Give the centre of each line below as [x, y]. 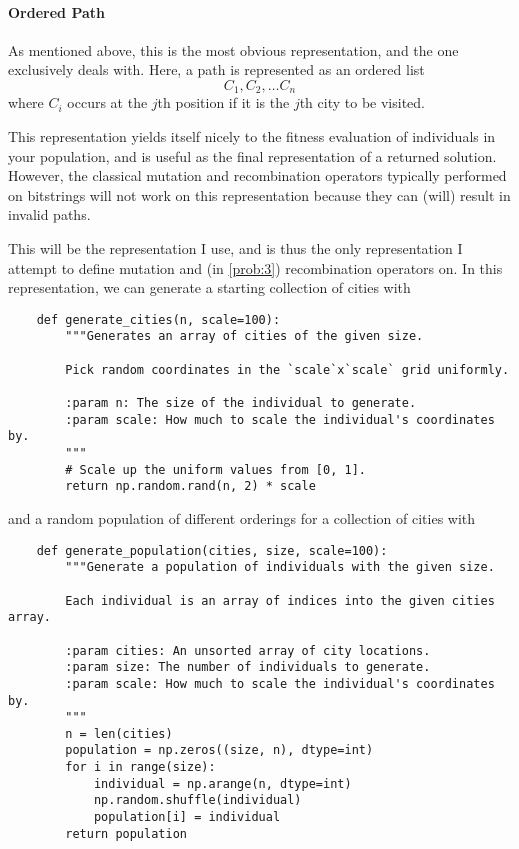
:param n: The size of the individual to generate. [241, 403]
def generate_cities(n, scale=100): [158, 319]
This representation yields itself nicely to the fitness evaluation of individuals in [252, 136]
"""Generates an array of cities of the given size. [244, 336]
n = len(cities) [119, 733]
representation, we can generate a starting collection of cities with [209, 287]
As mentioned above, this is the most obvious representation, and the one [233, 49]
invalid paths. [49, 214]
